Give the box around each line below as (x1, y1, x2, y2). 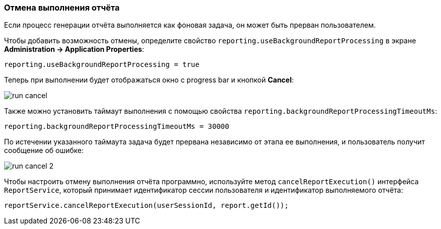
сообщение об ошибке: (4, 146, 84, 155)
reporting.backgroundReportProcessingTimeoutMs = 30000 (4, 122, 229, 131)
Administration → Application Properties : (4, 45, 144, 54)
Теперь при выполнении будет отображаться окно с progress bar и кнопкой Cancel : (4, 75, 294, 85)
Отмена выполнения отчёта (4, 3, 120, 13)
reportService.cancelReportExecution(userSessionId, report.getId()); (4, 201, 289, 210)
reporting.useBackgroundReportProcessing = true (4, 60, 200, 69)
